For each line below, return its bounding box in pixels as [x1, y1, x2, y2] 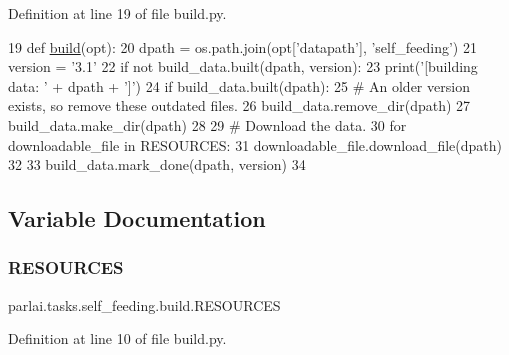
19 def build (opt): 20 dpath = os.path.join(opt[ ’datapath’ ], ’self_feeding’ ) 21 [8, 36, 477, 57]
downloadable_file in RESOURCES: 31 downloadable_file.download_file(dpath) [8, 134, 503, 155]
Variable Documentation [8, 203, 266, 234]
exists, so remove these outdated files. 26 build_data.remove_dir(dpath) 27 [8, 95, 471, 116]
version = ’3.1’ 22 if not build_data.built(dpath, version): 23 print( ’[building [8, 56, 478, 77]
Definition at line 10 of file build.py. [8, 328, 227, 349]
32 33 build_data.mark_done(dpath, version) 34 [8, 154, 306, 175]
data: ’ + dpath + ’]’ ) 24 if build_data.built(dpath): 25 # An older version [8, 75, 470, 96]
